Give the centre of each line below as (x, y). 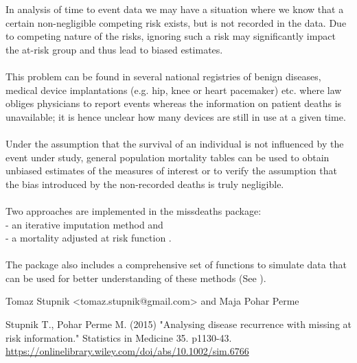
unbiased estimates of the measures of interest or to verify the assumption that (171, 171)
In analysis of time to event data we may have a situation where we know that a (175, 9)
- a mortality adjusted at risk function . (89, 238)
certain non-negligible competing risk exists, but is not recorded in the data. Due (176, 22)
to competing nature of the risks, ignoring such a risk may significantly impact (171, 36)
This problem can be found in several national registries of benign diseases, (163, 76)
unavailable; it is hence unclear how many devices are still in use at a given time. (176, 116)
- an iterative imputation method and (84, 224)
